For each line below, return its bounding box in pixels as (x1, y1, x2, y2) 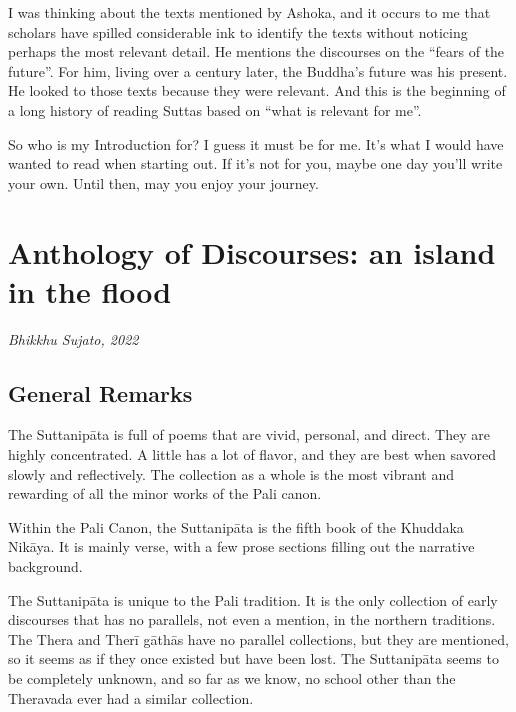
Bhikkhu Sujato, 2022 (8, 328, 139, 349)
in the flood (8, 270, 172, 311)
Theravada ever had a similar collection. (8, 687, 254, 708)
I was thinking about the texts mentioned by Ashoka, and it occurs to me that (8, 2, 491, 22)
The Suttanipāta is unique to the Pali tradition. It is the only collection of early (8, 589, 498, 610)
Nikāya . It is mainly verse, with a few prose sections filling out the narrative (8, 536, 475, 557)
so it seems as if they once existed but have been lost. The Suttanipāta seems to (8, 648, 499, 669)
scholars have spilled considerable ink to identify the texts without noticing (8, 21, 468, 42)
